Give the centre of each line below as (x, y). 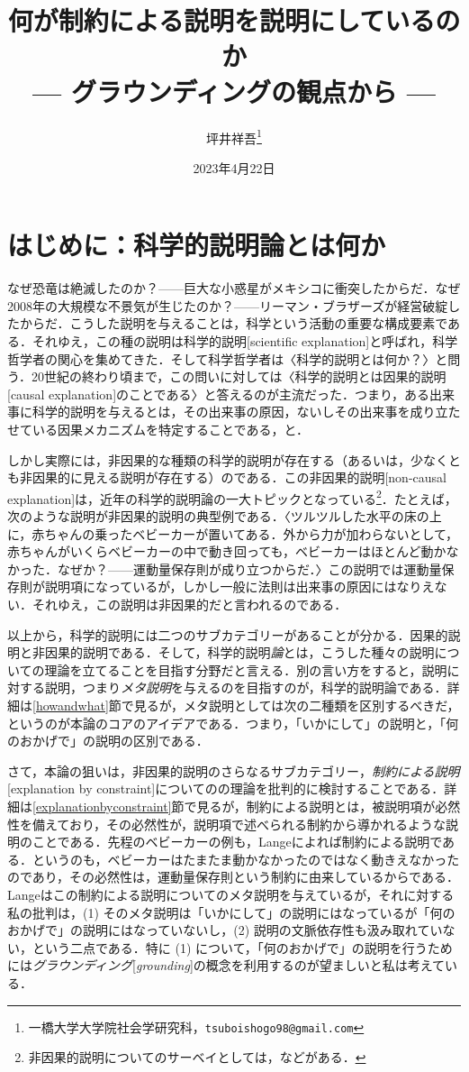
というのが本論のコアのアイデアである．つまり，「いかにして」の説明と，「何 (233, 723)
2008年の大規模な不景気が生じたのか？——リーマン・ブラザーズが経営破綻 (228, 305)
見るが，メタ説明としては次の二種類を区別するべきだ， (297, 705)
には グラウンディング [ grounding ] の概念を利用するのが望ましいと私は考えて (226, 965)
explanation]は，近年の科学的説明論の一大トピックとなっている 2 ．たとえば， (232, 497)
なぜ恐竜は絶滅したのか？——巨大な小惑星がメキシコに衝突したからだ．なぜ (234, 288)
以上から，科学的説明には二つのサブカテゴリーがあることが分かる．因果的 (228, 634)
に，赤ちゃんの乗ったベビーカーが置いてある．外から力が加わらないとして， (233, 533)
